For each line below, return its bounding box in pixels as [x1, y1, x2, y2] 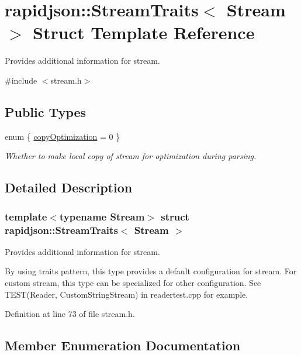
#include [5, 74, 37, 86]
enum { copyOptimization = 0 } [5, 130, 120, 142]
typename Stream [59, 209, 145, 223]
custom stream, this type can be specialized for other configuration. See [5, 277, 261, 288]
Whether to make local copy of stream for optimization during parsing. [5, 150, 257, 162]
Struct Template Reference [33, 20, 255, 44]
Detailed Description [5, 178, 133, 197]
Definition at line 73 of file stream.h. [5, 308, 135, 320]
